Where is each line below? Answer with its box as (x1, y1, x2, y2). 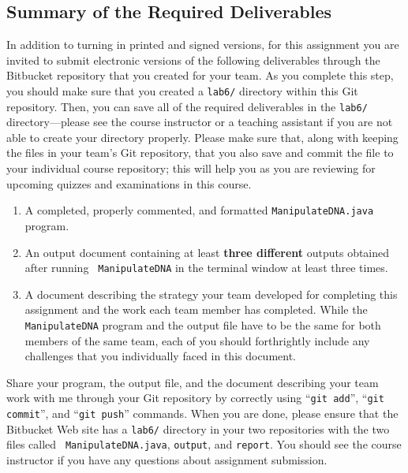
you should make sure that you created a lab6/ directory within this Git (6, 82, 358, 99)
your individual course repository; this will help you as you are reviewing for (6, 160, 376, 177)
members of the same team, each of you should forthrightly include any (24, 332, 370, 348)
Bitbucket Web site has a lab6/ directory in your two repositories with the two (6, 420, 390, 437)
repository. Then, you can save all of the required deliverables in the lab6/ (6, 98, 368, 114)
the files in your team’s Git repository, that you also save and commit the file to (6, 144, 394, 161)
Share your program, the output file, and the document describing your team (6, 374, 379, 390)
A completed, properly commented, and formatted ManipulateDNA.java (24, 202, 374, 218)
